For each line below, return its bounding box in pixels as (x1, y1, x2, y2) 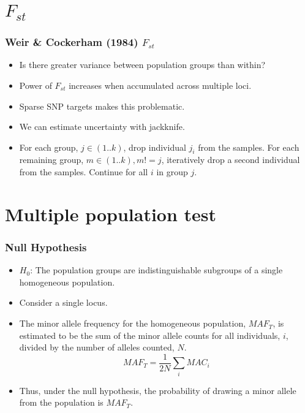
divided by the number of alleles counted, (19, 341, 175, 354)
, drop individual (123, 140, 186, 153)
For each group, (19, 140, 78, 153)
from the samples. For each (198, 140, 299, 153)
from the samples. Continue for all (19, 165, 148, 178)
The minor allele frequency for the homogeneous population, (19, 317, 246, 330)
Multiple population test (5, 201, 217, 226)
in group (156, 165, 188, 178)
